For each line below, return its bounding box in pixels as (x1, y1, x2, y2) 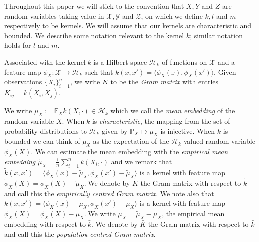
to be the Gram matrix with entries (110, 77, 219, 87)
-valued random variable (181, 136, 255, 146)
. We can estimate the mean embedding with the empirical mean (31, 146, 228, 157)
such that (85, 66, 113, 77)
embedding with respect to (4, 218, 86, 229)
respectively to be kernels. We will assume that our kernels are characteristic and (4, 20, 252, 31)
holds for (4, 40, 31, 50)
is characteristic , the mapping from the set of (92, 115, 230, 126)
